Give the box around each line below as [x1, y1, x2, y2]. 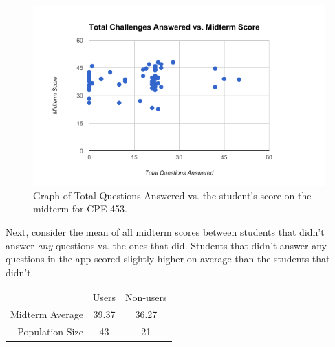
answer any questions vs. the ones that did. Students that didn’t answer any [6, 238, 327, 252]
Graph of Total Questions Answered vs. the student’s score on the [33, 188, 312, 202]
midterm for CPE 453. [33, 201, 127, 216]
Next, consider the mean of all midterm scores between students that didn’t [6, 224, 325, 238]
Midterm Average [10, 306, 83, 321]
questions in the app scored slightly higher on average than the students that [6, 251, 330, 266]
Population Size [17, 324, 83, 338]
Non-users [125, 290, 167, 304]
